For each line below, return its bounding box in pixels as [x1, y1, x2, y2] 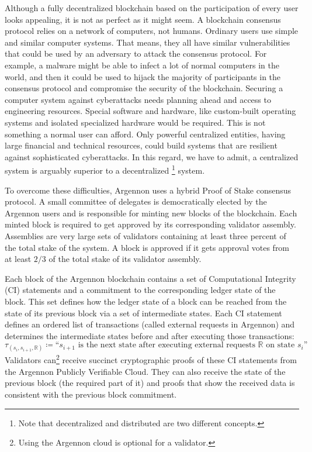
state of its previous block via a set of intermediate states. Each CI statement [5, 306, 282, 319]
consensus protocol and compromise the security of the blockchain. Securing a [5, 82, 283, 94]
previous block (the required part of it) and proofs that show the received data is [5, 377, 295, 389]
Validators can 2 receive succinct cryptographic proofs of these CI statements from [5, 352, 297, 366]
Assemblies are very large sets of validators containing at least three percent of [5, 229, 286, 241]
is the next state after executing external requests [78, 341, 255, 350]
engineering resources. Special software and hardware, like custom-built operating [5, 105, 296, 117]
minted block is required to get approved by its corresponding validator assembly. [5, 218, 296, 230]
